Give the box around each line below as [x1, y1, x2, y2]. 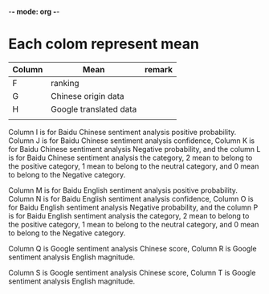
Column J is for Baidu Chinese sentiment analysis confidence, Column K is [8, 136, 255, 145]
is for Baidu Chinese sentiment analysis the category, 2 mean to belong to [8, 153, 253, 162]
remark [144, 63, 173, 75]
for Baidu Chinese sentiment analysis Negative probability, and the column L [8, 144, 261, 153]
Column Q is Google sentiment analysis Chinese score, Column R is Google [8, 243, 257, 253]
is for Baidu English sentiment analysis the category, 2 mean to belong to [8, 210, 250, 220]
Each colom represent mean [8, 35, 199, 53]
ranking [51, 77, 79, 88]
